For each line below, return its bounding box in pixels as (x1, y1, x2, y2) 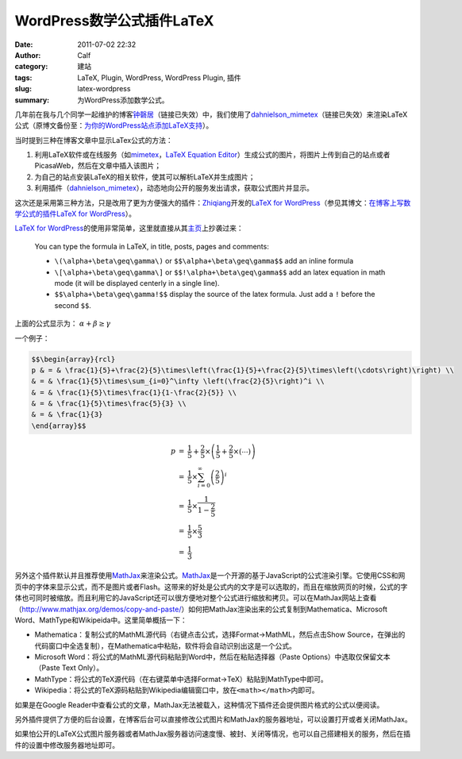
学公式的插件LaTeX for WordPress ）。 (14, 209, 137, 218)
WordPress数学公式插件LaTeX (14, 12, 214, 29)
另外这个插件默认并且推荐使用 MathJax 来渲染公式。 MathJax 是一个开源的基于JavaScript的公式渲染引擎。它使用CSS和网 (14, 571, 406, 580)
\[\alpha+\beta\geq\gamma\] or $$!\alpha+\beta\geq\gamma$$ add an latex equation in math (54, 267, 386, 277)
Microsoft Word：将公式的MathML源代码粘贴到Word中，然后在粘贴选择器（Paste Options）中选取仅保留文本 (34, 652, 391, 662)
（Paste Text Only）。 (34, 663, 104, 672)
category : (14, 62, 48, 71)
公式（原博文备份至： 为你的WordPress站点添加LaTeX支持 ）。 (14, 121, 214, 130)
